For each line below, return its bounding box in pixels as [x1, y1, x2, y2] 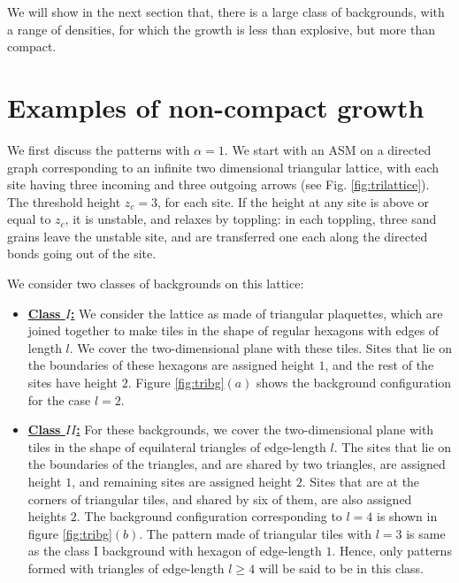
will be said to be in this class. [258, 558, 424, 577]
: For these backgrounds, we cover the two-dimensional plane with [76, 420, 434, 439]
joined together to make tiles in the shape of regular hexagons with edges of [27, 321, 440, 340]
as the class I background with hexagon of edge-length [27, 541, 322, 560]
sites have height [27, 373, 119, 392]
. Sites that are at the [302, 472, 420, 490]
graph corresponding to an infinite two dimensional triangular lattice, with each [7, 157, 440, 176]
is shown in [377, 507, 438, 525]
